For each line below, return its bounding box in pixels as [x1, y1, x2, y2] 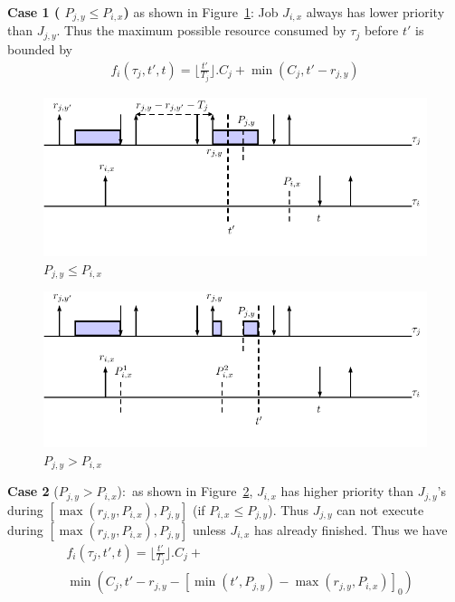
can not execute [337, 500, 424, 519]
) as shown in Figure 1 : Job [123, 3, 279, 21]
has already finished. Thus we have [254, 520, 448, 539]
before [364, 21, 399, 40]
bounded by [7, 39, 72, 58]
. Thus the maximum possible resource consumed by [56, 21, 346, 40]
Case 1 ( [7, 3, 61, 21]
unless [193, 520, 226, 539]
